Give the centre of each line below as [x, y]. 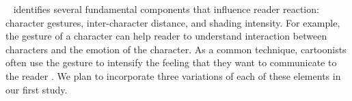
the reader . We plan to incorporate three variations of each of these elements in [173, 75]
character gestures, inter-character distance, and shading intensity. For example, [173, 22]
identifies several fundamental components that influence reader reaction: [166, 9]
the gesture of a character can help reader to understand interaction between [166, 36]
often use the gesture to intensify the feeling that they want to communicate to [171, 62]
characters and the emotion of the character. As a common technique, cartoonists [176, 49]
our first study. [37, 89]
